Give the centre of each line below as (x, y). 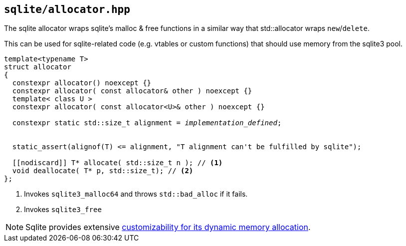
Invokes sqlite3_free (63, 210)
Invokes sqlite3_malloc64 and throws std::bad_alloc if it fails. (136, 194)
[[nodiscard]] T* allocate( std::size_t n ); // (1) (117, 163)
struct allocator (38, 67)
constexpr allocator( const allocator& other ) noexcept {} (132, 91)
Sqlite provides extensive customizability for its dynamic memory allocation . (168, 227)
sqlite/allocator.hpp (67, 9)
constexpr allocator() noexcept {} (82, 83)
